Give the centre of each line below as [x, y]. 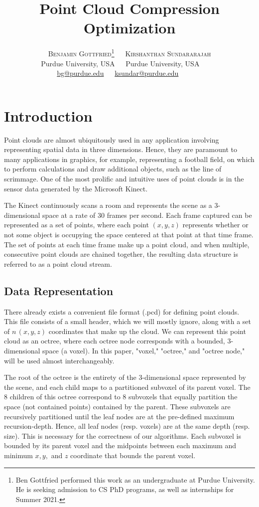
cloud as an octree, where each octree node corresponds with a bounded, [115, 341]
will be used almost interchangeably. [59, 360]
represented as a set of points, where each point [76, 225]
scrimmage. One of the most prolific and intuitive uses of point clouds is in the [124, 179]
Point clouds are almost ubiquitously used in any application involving [112, 139]
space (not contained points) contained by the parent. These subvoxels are [117, 406]
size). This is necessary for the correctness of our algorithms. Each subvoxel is [123, 435]
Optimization [129, 28]
